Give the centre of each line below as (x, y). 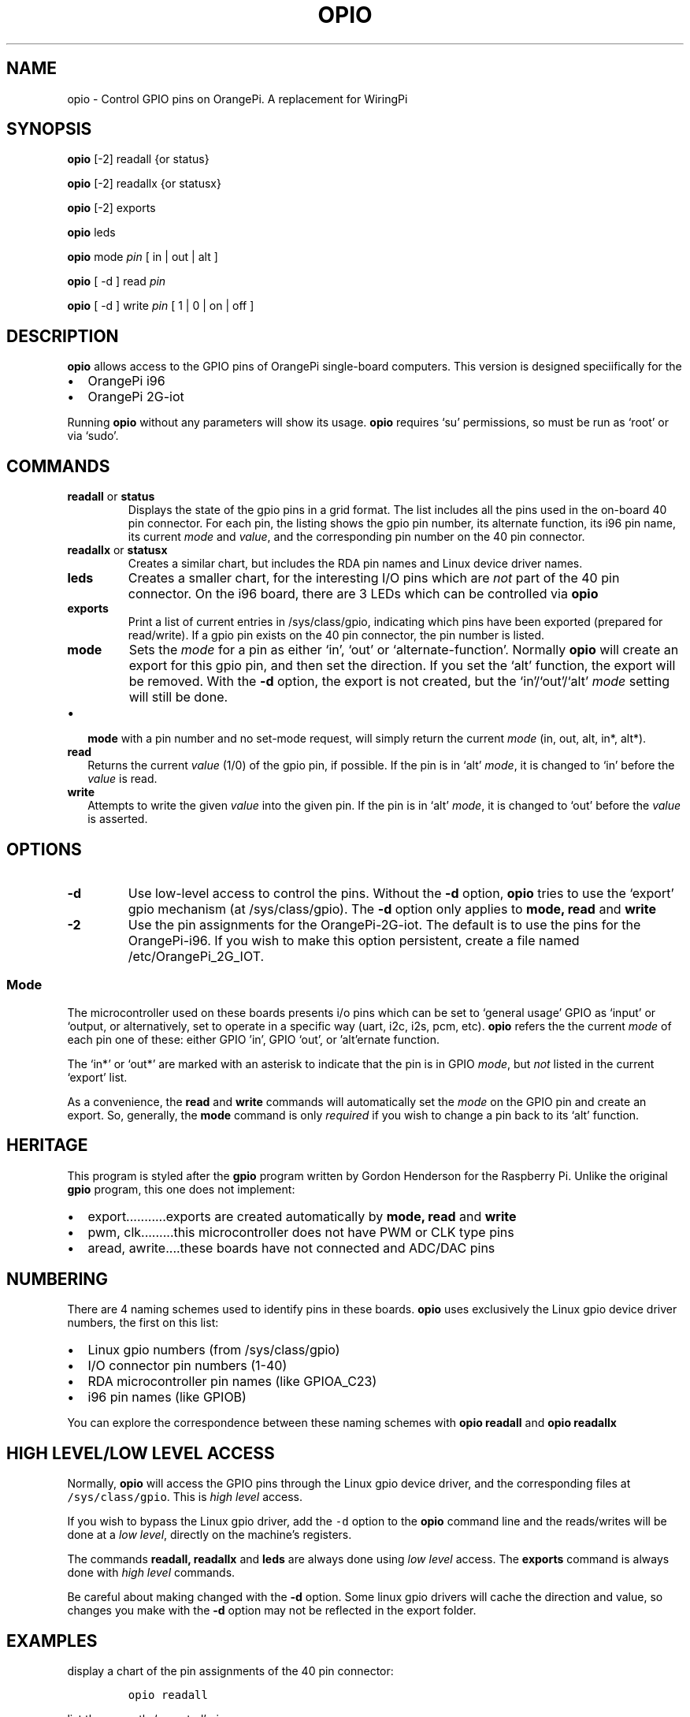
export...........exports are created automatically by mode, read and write (302, 1216)
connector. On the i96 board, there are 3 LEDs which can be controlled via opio (363, 594)
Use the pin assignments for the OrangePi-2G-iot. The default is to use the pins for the (384, 924)
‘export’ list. (97, 1077)
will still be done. (178, 697)
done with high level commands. (151, 1573)
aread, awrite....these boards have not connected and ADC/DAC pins (291, 1248)
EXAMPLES (52, 1641)
